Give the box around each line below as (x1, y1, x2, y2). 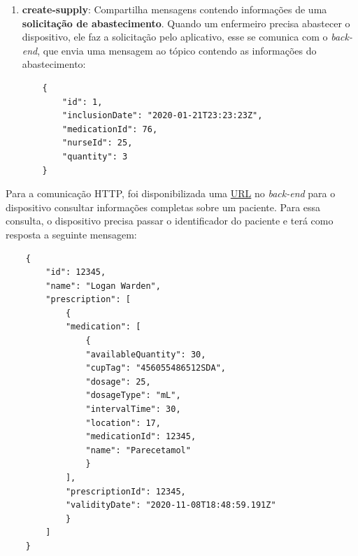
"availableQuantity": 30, (85, 349, 206, 359)
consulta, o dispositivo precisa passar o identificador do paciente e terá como (6, 213, 334, 228)
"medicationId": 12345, (85, 432, 196, 442)
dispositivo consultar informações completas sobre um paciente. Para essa (6, 199, 321, 214)
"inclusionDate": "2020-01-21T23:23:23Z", (62, 111, 263, 121)
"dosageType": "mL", (85, 390, 181, 401)
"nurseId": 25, (62, 138, 133, 148)
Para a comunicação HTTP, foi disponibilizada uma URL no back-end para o (6, 186, 336, 201)
